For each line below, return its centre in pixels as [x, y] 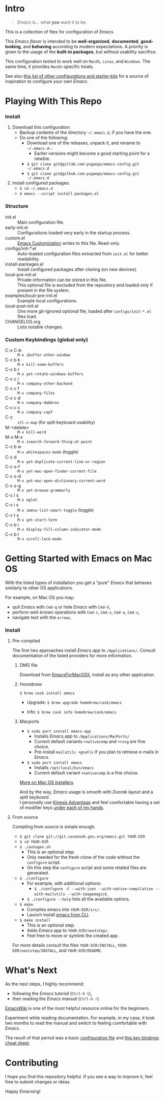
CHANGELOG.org [23, 322]
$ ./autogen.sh [35, 847]
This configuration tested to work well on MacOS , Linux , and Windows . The [78, 61]
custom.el [15, 238]
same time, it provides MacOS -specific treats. [50, 66]
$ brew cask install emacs [47, 693]
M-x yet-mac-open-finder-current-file [57, 471]
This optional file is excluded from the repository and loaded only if [85, 285]
